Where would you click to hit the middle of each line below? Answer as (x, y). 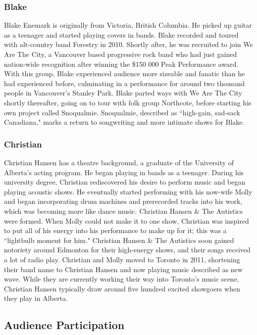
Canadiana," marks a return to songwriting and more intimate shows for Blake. (124, 122)
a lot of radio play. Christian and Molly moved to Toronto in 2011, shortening (122, 259)
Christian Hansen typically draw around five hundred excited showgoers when (122, 288)
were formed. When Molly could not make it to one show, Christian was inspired (127, 220)
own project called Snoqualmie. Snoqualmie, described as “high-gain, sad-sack (122, 112)
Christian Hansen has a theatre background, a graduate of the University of (119, 162)
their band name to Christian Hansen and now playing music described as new (123, 269)
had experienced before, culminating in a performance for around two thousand (125, 83)
